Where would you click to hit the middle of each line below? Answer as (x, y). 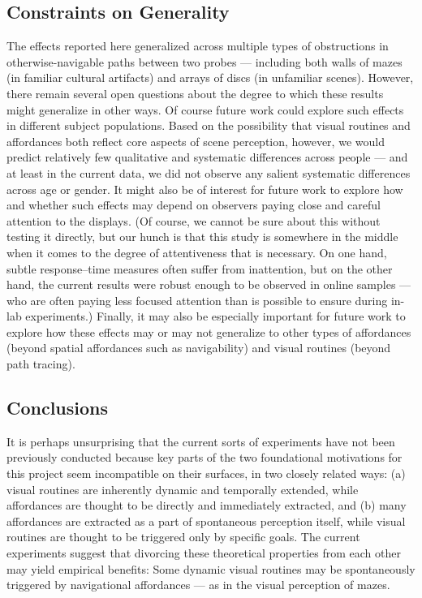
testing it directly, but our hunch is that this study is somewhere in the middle (202, 237)
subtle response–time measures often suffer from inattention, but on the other (200, 268)
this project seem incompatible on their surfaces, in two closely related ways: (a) (206, 473)
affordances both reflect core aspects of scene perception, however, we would (196, 141)
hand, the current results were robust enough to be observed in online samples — (209, 284)
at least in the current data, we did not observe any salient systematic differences (209, 172)
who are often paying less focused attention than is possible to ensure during (197, 300)
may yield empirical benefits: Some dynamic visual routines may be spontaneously (211, 568)
